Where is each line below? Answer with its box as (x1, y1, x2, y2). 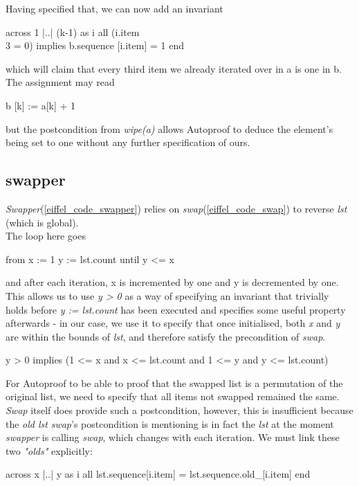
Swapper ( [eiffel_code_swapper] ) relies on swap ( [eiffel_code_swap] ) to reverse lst (6, 201, 347, 215)
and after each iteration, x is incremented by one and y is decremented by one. (6, 275, 339, 289)
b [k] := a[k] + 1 (6, 98, 76, 112)
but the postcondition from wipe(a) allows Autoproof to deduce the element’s (6, 121, 333, 136)
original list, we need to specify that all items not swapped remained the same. (6, 389, 340, 404)
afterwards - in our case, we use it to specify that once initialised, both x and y (6, 316, 340, 330)
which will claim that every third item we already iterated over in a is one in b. (6, 61, 342, 75)
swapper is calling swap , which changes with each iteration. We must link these (6, 430, 340, 444)
